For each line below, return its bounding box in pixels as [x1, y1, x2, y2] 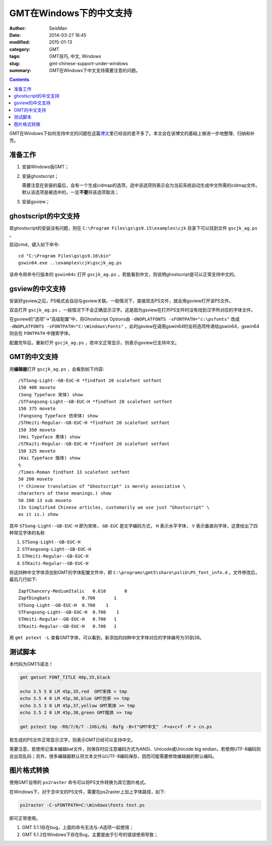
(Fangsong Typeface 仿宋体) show [18, 413, 98, 418]
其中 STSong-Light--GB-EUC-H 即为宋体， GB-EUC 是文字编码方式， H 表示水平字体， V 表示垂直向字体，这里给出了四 [9, 523, 258, 529]
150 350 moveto [18, 427, 56, 433]
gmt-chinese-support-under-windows [49, 60, 128, 66]
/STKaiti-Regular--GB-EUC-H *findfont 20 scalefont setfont [18, 441, 170, 447]
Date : [9, 32, 21, 38]
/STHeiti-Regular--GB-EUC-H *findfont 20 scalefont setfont [18, 420, 170, 426]
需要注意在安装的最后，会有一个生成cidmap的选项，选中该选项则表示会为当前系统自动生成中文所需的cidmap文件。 [22, 182, 260, 188]
